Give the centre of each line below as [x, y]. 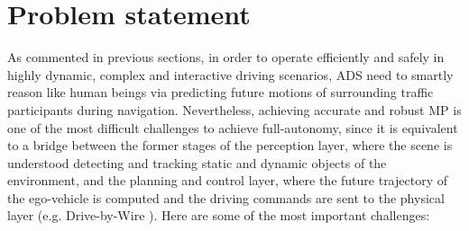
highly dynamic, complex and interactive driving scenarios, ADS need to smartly [230, 74]
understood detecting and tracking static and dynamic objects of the [197, 162]
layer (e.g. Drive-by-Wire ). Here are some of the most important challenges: [219, 215]
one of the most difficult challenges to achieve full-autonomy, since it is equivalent [233, 127]
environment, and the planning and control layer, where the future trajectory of [227, 180]
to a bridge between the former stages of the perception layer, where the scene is [230, 145]
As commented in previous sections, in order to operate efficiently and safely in [226, 57]
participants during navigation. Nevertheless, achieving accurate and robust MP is [234, 109]
